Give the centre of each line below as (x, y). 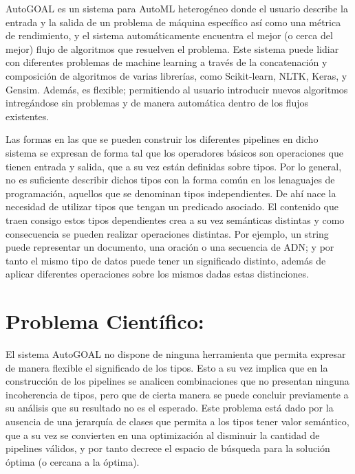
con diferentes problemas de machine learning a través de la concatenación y (166, 62)
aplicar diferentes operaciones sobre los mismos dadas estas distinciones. (157, 274)
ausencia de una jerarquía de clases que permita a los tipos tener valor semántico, (177, 421)
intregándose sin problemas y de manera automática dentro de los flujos (157, 103)
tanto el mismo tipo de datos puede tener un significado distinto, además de (166, 260)
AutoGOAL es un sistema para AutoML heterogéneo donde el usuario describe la (177, 8)
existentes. (28, 116)
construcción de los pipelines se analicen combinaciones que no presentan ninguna (177, 381)
